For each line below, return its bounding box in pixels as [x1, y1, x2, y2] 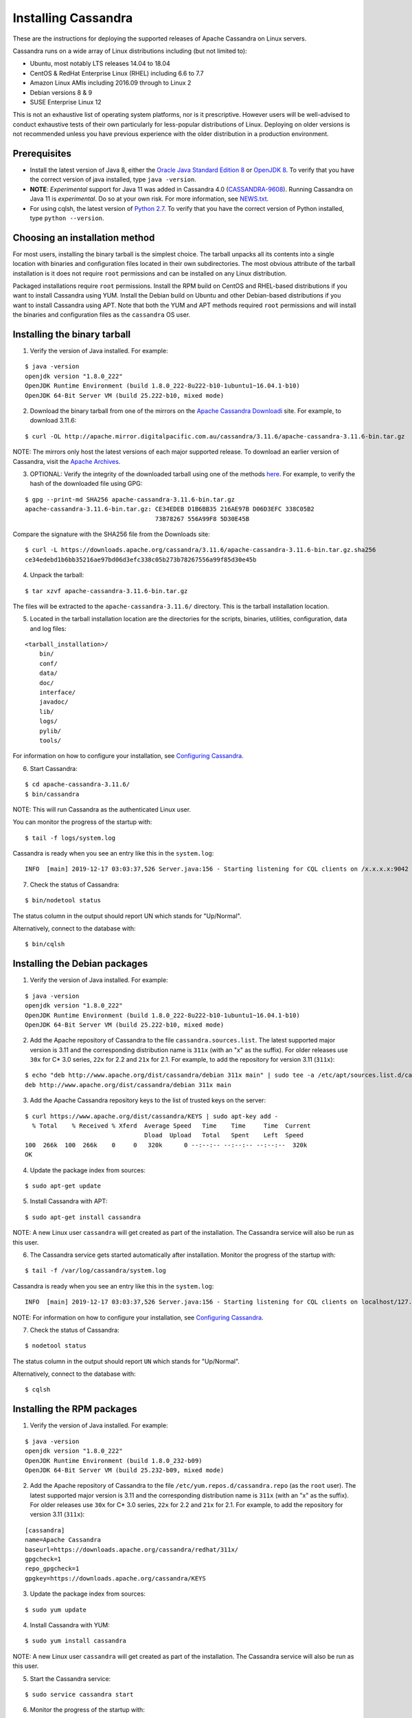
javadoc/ [38, 698, 69, 706]
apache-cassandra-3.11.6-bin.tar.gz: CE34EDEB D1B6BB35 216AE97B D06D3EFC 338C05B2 [25, 505, 315, 513]
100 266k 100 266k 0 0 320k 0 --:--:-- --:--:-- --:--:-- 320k [25, 1141, 308, 1149]
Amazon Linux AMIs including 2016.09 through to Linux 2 [30, 79, 192, 87]
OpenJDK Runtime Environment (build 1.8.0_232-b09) [25, 1457, 203, 1464]
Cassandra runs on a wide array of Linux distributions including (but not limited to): [12, 47, 247, 55]
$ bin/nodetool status [25, 897, 102, 904]
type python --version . [30, 214, 104, 222]
